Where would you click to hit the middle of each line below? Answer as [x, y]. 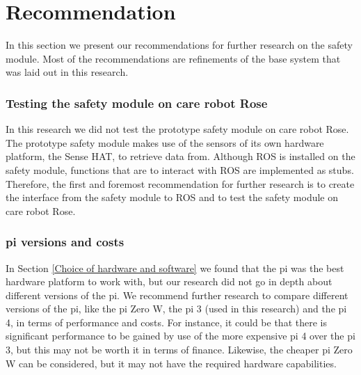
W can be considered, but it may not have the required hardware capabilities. [171, 363]
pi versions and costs [65, 242]
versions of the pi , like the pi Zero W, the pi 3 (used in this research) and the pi [176, 309]
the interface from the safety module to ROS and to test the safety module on [172, 197]
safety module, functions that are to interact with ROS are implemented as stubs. [180, 169]
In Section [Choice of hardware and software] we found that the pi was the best [175, 268]
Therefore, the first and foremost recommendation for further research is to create [180, 183]
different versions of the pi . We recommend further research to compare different [177, 295]
